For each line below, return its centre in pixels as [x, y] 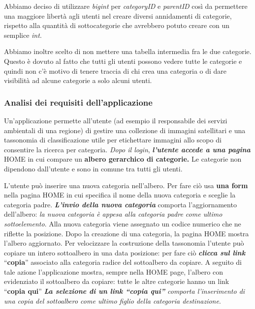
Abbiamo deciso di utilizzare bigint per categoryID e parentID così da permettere [126, 6]
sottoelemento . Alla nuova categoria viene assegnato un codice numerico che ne [123, 223]
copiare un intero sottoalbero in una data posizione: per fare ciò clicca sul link [125, 252]
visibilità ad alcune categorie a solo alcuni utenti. [78, 80]
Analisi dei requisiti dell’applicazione [78, 102]
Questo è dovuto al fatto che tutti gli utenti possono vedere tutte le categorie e [123, 61]
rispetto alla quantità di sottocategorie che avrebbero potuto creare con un [117, 25]
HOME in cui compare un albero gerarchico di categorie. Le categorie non [123, 159]
